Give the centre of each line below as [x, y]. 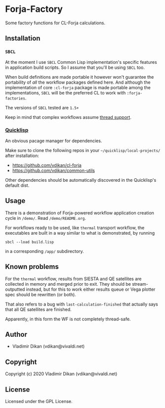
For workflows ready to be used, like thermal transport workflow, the [75, 228]
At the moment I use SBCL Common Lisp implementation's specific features [81, 62]
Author [16, 334]
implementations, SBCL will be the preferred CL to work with [65, 93]
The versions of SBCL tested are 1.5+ [42, 107]
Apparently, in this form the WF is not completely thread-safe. [68, 319]
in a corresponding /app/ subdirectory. [44, 251]
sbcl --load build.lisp [30, 242]
